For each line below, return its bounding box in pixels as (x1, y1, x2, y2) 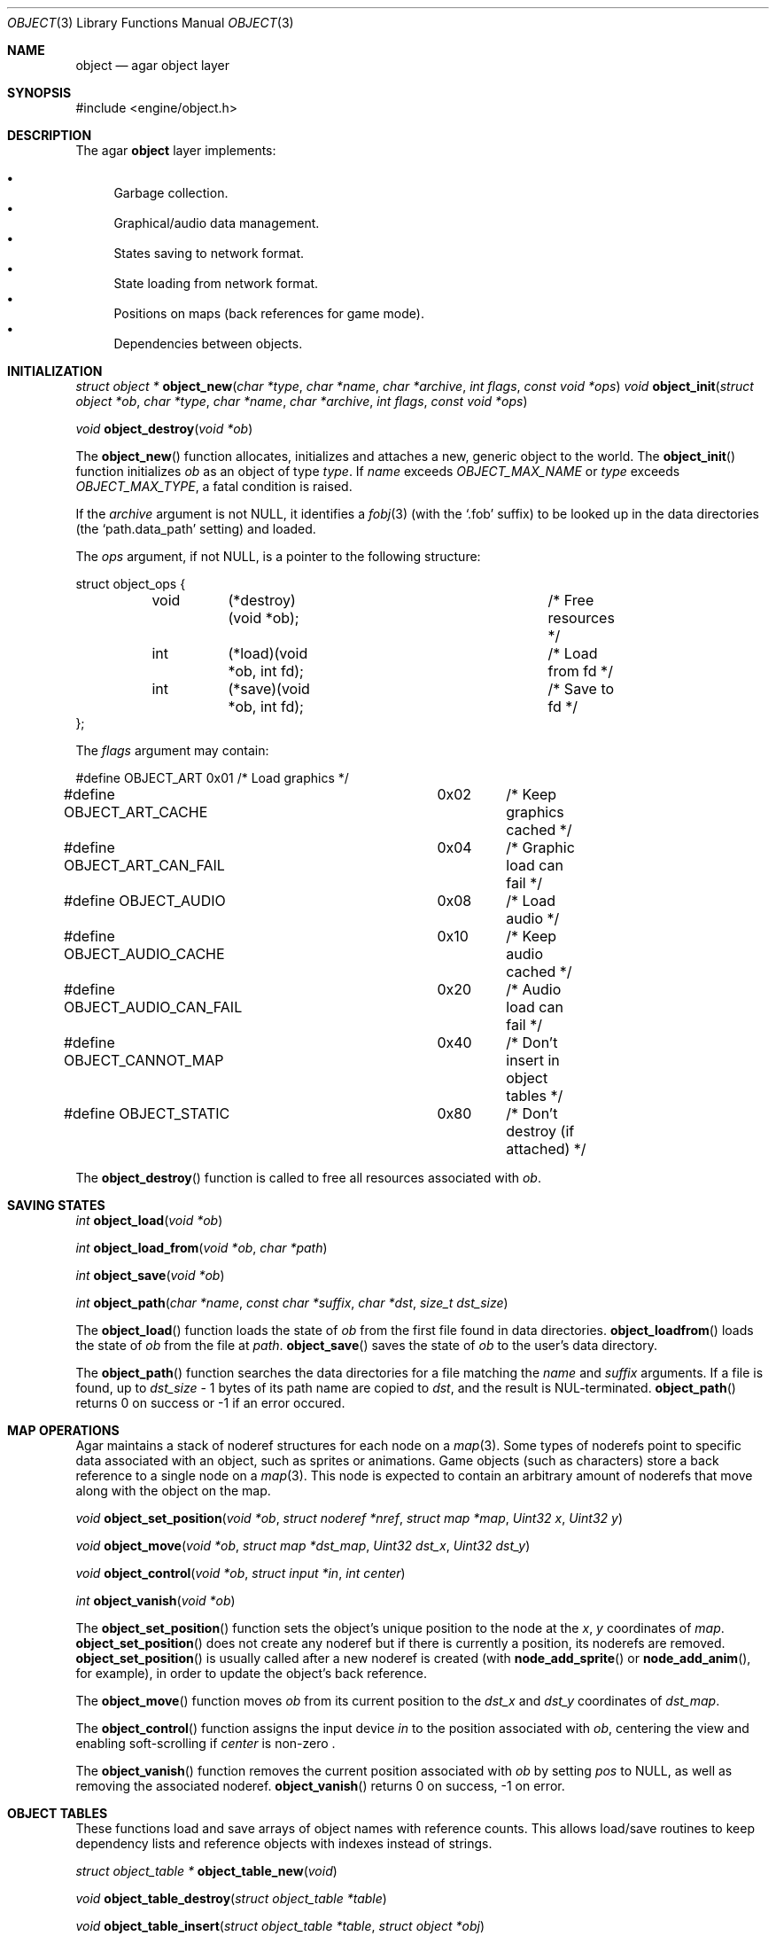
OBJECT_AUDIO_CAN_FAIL (63, 998, 243, 1016)
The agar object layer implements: (75, 143, 276, 158)
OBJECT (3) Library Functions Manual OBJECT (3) (7, 15, 294, 30)
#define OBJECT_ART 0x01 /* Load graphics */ (75, 770, 349, 785)
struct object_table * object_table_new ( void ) (75, 1863, 338, 1878)
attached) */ (506, 1140, 586, 1158)
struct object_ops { (75, 576, 186, 591)
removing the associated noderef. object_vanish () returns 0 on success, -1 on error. (75, 1778, 565, 1793)
